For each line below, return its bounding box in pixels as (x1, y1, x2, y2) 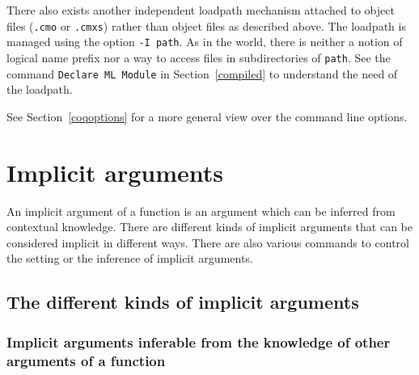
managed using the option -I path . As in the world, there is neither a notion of (6, 33, 403, 50)
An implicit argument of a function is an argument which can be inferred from (6, 202, 396, 219)
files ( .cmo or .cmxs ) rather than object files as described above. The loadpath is (6, 17, 406, 34)
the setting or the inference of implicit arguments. (6, 250, 253, 267)
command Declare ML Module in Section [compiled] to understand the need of (6, 65, 398, 82)
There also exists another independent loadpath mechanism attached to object (6, 2, 395, 18)
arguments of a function (6, 350, 166, 370)
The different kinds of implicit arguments (6, 289, 359, 314)
